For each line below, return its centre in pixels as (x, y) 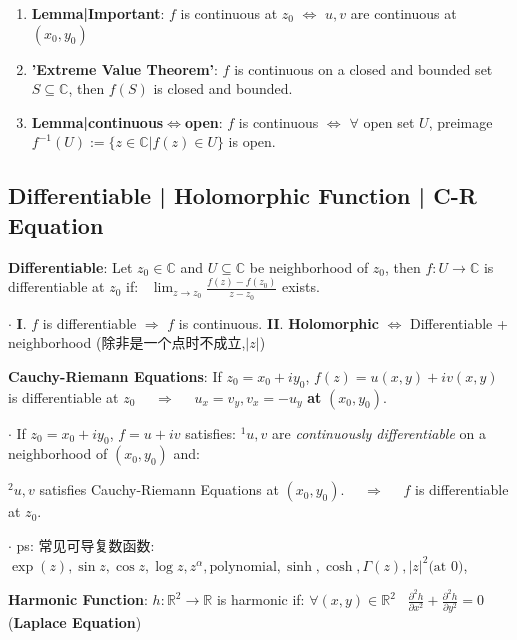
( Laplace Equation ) (75, 621)
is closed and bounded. (223, 88)
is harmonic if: (260, 599)
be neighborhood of (309, 266)
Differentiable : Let (70, 266)
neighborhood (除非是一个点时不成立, (127, 342)
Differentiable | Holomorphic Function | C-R (242, 195)
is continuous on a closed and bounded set (363, 68)
